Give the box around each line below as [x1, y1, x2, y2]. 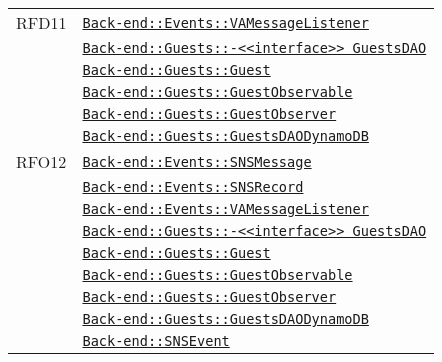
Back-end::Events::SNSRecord [82, 179, 304, 195]
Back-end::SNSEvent [82, 333, 230, 349]
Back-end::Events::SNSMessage [82, 153, 312, 170]
